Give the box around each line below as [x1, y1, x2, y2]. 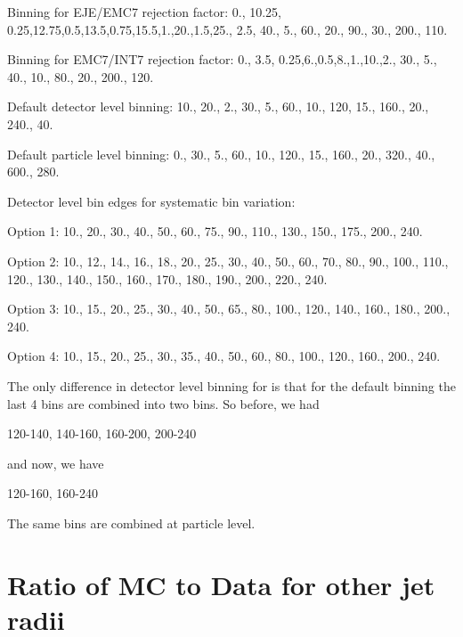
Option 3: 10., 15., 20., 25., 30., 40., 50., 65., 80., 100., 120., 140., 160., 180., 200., [7, 299, 451, 318]
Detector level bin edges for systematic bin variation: [7, 192, 296, 210]
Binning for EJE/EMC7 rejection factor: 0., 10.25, [7, 3, 281, 20]
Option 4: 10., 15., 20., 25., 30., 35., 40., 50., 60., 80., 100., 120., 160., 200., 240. [7, 347, 441, 365]
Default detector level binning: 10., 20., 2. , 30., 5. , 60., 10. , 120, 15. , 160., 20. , [7, 97, 429, 116]
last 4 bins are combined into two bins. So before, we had [7, 394, 320, 412]
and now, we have [7, 453, 104, 472]
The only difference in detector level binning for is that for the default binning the [7, 376, 456, 395]
